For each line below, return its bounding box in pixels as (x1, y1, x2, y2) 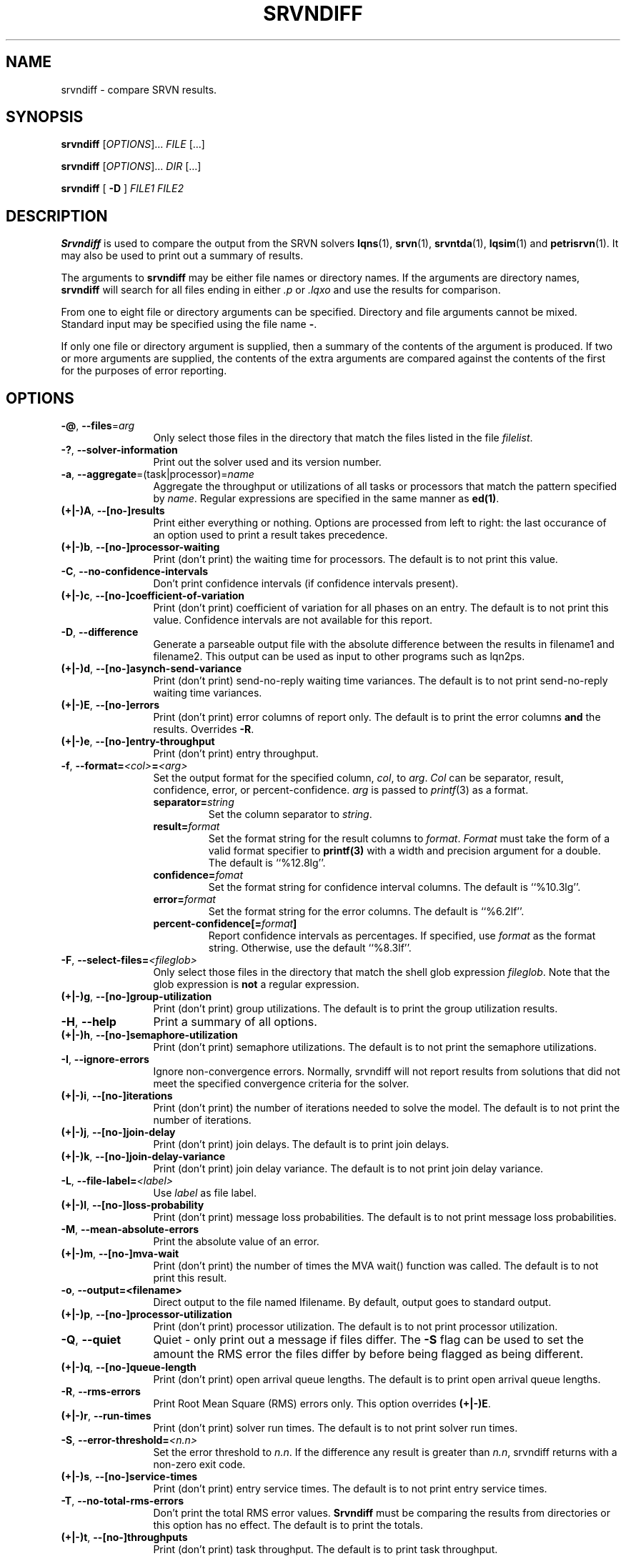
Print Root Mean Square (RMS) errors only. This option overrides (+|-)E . (153, 1397, 491, 1410)
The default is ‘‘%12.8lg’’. (208, 857, 326, 869)
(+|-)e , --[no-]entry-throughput (61, 735, 215, 748)
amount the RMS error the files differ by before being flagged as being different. (153, 1347, 584, 1362)
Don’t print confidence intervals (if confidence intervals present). (153, 577, 459, 590)
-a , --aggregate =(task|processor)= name (61, 468, 254, 481)
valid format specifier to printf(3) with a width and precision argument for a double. (208, 844, 601, 857)
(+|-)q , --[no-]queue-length (61, 1361, 197, 1374)
